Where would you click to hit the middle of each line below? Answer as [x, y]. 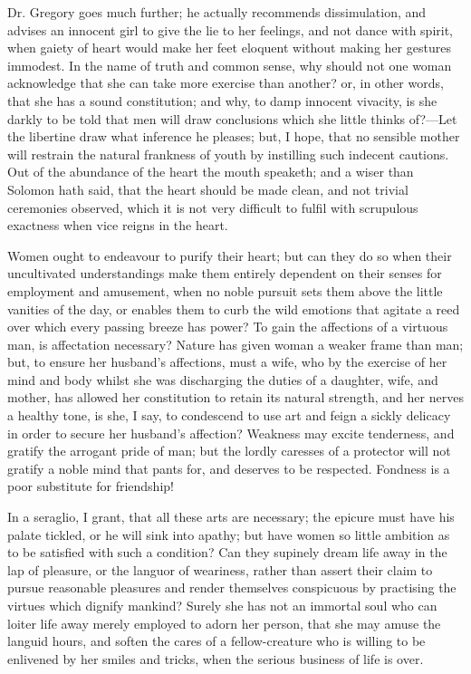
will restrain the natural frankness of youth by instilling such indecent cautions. [228, 154]
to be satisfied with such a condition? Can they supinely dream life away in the [227, 552]
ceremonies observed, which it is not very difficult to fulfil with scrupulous [213, 207]
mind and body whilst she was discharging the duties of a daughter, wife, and [223, 379]
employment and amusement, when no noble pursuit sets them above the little [225, 290]
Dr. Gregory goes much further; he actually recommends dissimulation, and [217, 12]
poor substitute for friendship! [91, 486]
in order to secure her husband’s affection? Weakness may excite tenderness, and [231, 433]
